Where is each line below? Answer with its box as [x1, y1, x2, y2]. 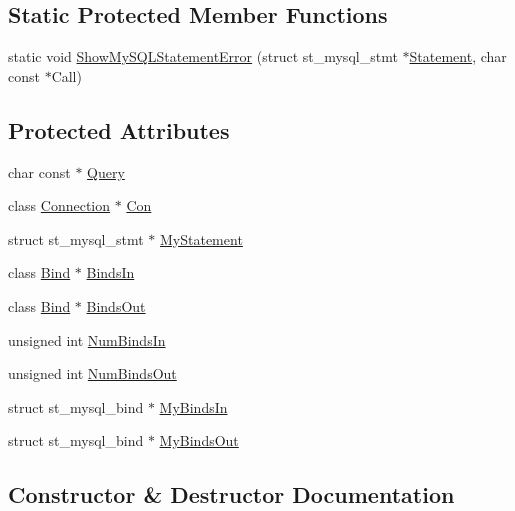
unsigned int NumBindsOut [8, 363, 177, 384]
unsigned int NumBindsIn [8, 329, 166, 350]
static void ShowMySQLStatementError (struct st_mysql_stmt [8, 46, 398, 67]
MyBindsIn [159, 396, 228, 417]
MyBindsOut [159, 430, 239, 451]
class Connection [8, 195, 111, 216]
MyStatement [160, 228, 243, 249]
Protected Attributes [8, 114, 230, 145]
